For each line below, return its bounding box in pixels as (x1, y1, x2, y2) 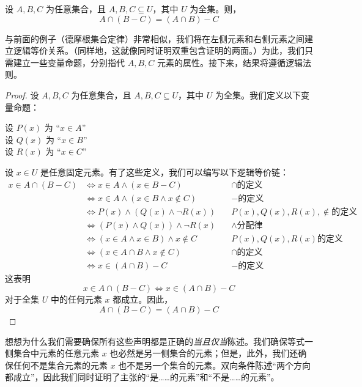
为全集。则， (190, 2, 242, 15)
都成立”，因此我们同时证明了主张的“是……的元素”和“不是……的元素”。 (5, 370, 279, 383)
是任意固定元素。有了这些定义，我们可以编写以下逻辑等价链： (40, 165, 289, 178)
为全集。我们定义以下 (215, 88, 301, 101)
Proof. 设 (5, 88, 39, 101)
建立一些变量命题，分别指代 (13, 56, 125, 68)
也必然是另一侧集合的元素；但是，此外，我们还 (109, 347, 298, 359)
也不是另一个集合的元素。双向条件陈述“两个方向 (118, 358, 311, 371)
